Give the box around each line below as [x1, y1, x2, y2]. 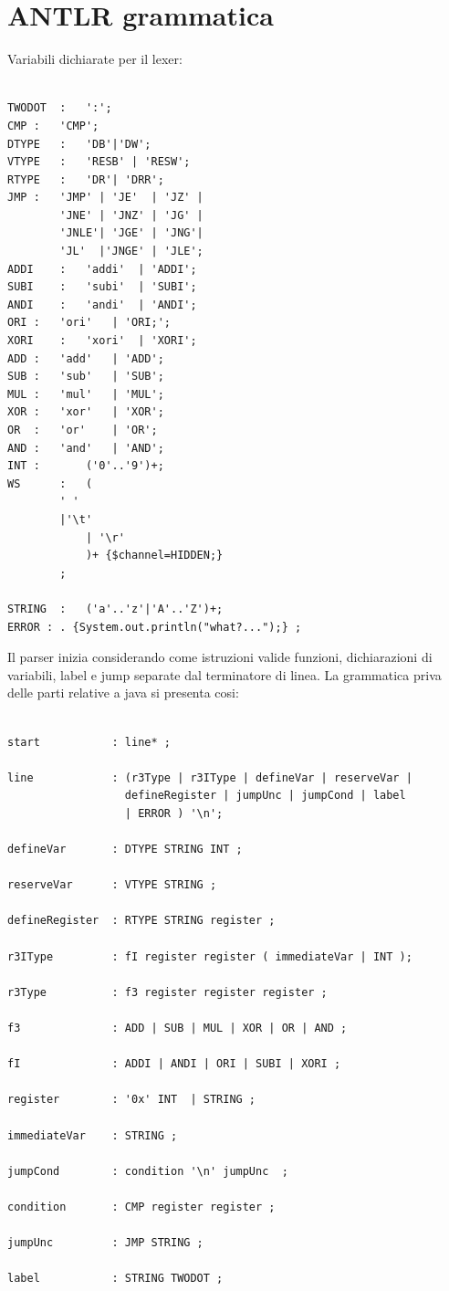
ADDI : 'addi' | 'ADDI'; [7, 262, 197, 276]
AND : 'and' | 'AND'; [7, 441, 164, 455]
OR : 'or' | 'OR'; [7, 424, 158, 436]
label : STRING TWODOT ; [7, 1272, 224, 1286]
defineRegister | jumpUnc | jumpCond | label [124, 789, 406, 803]
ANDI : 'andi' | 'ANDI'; [7, 298, 197, 311]
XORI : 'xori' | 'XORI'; [7, 334, 197, 348]
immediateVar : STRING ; [7, 1128, 178, 1142]
